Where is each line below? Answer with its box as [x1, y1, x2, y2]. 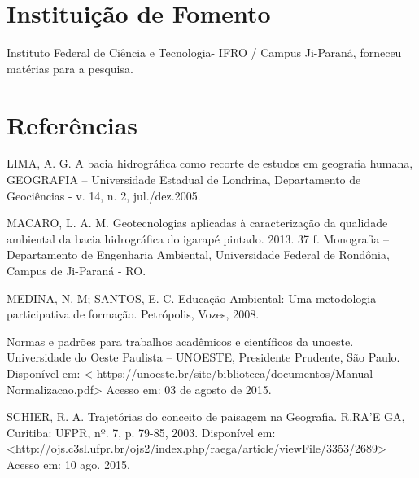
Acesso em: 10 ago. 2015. [7, 455, 130, 472]
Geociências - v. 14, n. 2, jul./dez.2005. [7, 186, 201, 204]
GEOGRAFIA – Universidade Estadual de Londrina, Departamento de [7, 171, 361, 188]
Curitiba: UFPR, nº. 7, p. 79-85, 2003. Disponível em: [7, 423, 276, 441]
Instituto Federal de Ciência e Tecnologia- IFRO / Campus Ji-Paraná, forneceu [7, 44, 402, 61]
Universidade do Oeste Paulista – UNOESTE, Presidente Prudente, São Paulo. [7, 349, 400, 366]
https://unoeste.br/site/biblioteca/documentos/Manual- [96, 364, 377, 381]
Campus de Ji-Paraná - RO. [7, 262, 146, 278]
